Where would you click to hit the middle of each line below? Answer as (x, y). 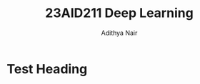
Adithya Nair (119, 33)
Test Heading (47, 69)
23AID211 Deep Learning (119, 13)
